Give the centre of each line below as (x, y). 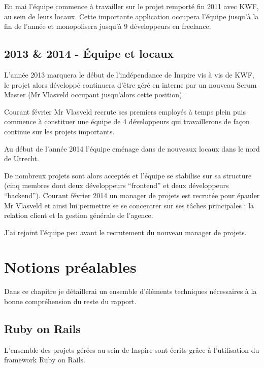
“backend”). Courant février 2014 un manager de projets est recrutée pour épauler (132, 195)
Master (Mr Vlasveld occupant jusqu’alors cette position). (94, 95)
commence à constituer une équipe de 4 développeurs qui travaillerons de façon (127, 121)
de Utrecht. (22, 158)
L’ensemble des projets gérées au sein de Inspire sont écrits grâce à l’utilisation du (132, 349)
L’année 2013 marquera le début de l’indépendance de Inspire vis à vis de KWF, (129, 74)
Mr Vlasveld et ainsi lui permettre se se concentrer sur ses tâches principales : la (129, 205)
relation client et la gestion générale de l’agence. (79, 215)
